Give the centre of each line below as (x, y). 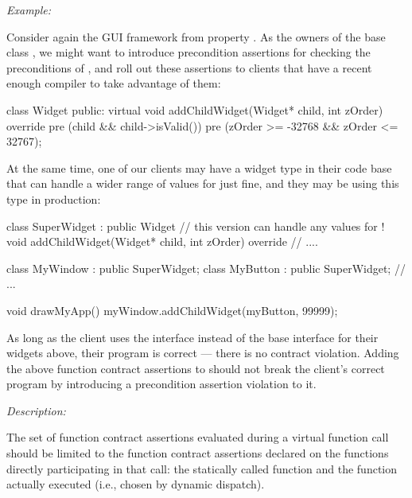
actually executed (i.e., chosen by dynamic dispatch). (136, 484)
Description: (36, 410)
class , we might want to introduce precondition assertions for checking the (189, 52)
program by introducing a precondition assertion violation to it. (161, 384)
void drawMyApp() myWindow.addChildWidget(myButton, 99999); (172, 310)
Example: (29, 10)
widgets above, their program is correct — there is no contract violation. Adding (203, 353)
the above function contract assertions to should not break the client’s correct (196, 368)
